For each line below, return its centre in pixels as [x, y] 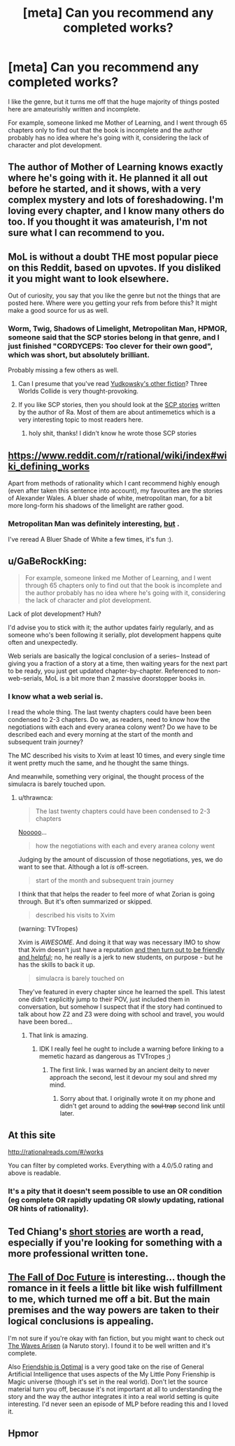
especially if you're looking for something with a [115, 1242]
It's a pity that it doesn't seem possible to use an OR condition [115, 1191]
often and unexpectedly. [43, 643]
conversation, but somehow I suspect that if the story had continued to [120, 1006]
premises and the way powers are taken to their [114, 1310]
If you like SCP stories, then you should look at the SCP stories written [119, 405]
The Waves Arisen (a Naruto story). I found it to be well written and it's [109, 1346]
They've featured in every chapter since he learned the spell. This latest [122, 991]
